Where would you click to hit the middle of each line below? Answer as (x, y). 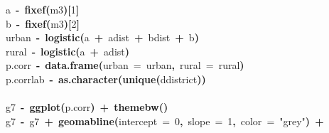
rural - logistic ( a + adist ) (68, 51)
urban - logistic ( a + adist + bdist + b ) (102, 37)
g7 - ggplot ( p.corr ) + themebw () (87, 107)
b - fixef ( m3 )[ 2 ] (43, 23)
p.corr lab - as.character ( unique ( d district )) (106, 79)
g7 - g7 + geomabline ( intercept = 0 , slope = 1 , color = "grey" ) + (165, 121)
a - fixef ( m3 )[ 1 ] (43, 9)
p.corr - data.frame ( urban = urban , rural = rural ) (125, 65)
